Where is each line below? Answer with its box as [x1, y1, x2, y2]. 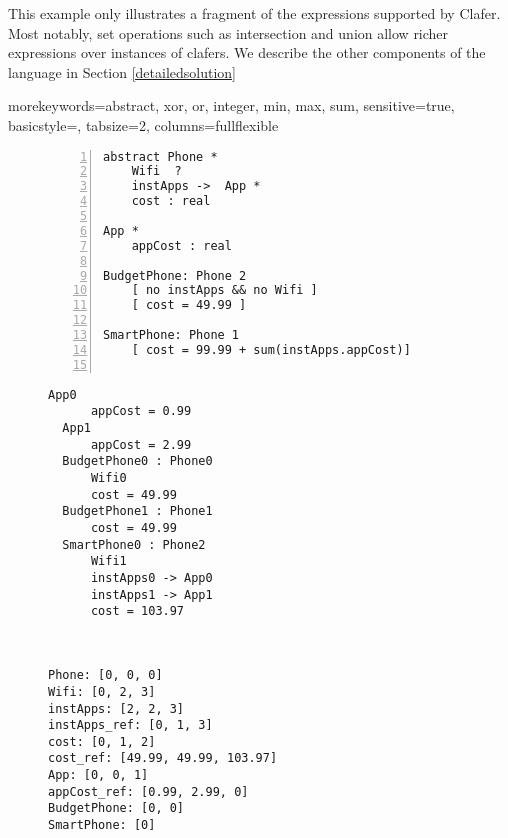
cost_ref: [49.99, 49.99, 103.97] [48, 751, 278, 766]
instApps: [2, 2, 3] [48, 701, 185, 716]
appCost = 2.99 [90, 437, 192, 452]
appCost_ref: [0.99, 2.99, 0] [48, 784, 249, 799]
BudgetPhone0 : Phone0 [62, 454, 213, 469]
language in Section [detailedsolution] [8, 61, 237, 82]
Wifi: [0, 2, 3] [48, 684, 156, 699]
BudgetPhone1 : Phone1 [62, 504, 213, 519]
